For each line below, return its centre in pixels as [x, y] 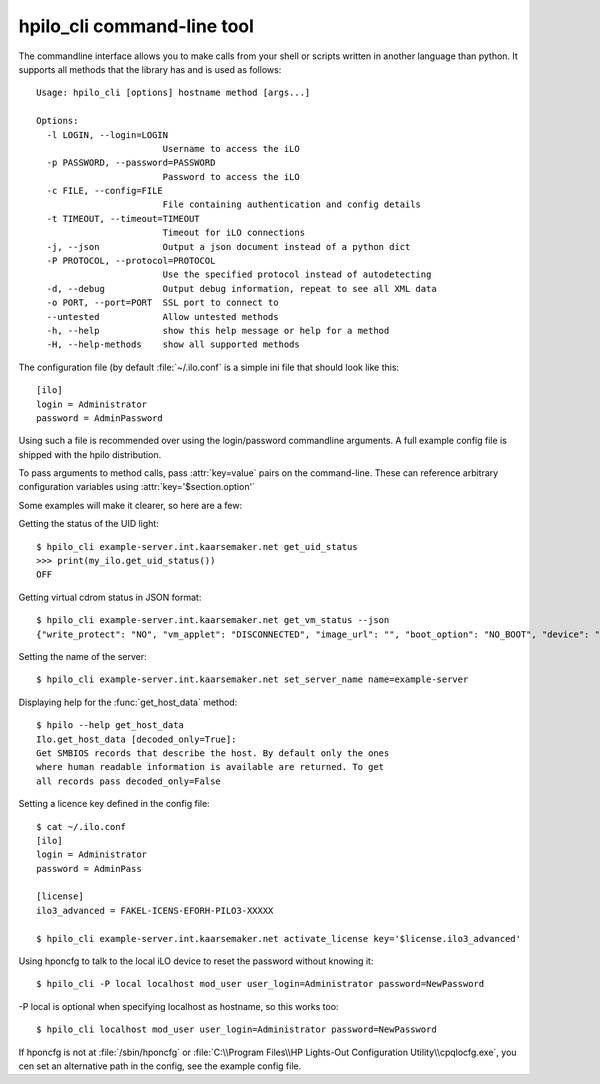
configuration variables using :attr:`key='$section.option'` [136, 487]
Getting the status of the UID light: [88, 524]
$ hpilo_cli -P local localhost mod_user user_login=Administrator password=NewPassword [260, 984]
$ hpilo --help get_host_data [110, 725]
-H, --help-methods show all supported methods [173, 344]
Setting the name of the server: [82, 656]
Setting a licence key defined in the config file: [114, 804]
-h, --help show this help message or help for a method [218, 330]
